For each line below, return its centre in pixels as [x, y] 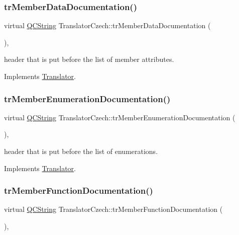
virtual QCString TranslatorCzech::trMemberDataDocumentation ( [107, 25]
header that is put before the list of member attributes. [89, 59]
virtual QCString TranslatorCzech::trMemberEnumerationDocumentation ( [120, 117]
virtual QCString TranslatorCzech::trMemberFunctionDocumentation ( [113, 209]
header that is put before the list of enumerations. [81, 151]
